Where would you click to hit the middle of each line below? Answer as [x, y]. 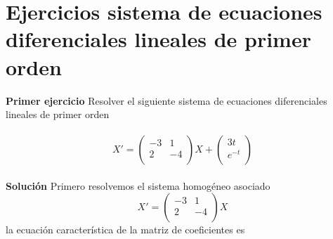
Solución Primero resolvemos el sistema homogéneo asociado [138, 185]
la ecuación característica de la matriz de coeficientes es [125, 230]
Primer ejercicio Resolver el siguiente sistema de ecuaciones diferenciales [166, 100]
